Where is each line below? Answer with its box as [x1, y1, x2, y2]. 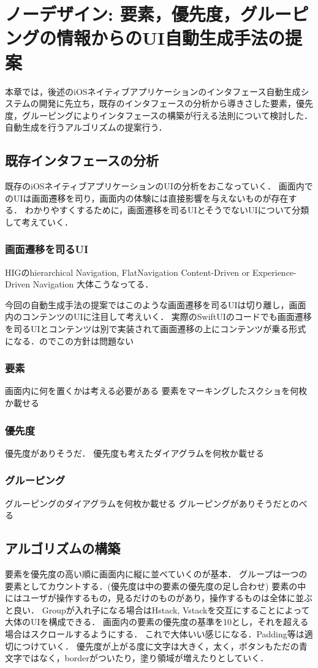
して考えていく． [5, 215, 73, 228]
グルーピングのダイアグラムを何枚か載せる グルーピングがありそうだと [5, 496, 290, 509]
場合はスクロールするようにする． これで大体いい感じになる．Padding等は [5, 628, 305, 640]
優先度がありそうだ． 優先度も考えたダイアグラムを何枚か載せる [5, 446, 265, 459]
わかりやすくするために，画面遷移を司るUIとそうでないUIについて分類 [25, 203, 309, 216]
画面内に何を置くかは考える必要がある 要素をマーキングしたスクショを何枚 [5, 384, 308, 397]
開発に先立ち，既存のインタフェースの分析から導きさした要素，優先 [39, 97, 313, 110]
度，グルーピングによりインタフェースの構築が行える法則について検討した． [5, 108, 313, 121]
